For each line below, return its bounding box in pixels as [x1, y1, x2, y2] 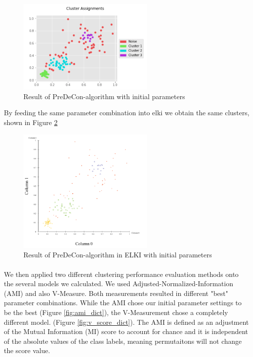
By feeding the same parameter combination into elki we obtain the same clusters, [4, 107, 250, 118]
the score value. [4, 345, 50, 356]
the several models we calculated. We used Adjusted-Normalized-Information [4, 278, 234, 289]
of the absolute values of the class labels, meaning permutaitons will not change [4, 336, 242, 346]
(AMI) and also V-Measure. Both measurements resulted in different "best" [4, 288, 229, 298]
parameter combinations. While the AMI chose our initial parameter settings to [4, 297, 242, 308]
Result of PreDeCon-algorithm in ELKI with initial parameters [23, 250, 212, 260]
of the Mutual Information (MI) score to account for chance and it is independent [4, 326, 248, 336]
